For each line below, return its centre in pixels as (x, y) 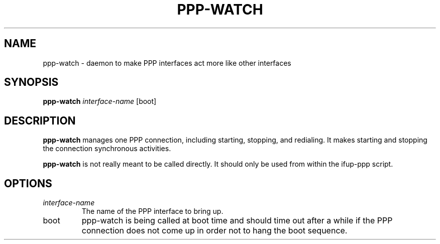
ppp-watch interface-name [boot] (100, 101)
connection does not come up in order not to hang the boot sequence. (214, 231)
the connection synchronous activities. (107, 149)
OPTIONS (28, 183)
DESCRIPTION (40, 120)
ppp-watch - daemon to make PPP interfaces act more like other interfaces (167, 63)
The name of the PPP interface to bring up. (152, 211)
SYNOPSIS (31, 82)
